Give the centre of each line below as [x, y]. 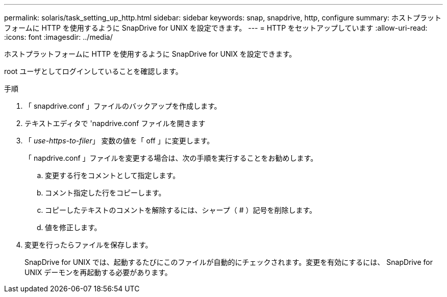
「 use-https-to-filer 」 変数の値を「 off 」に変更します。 [119, 141]
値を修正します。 [73, 227]
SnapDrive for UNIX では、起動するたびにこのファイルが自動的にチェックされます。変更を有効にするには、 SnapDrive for [229, 262]
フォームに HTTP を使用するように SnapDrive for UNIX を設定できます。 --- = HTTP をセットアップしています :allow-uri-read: [216, 28]
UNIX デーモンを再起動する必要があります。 [98, 272]
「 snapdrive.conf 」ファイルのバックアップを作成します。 [123, 106]
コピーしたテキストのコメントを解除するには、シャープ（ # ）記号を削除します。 [181, 210]
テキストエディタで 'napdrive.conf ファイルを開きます [115, 123]
